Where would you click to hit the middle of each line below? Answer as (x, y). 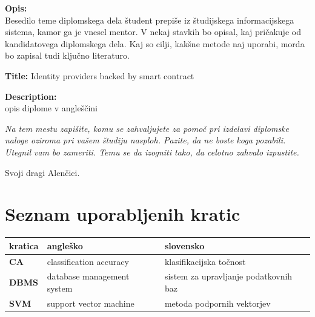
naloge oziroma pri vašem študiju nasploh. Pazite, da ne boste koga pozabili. (145, 140)
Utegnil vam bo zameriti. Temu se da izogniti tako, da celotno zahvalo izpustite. (152, 152)
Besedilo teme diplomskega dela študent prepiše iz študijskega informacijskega (150, 20)
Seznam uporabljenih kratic (123, 214)
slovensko (184, 245)
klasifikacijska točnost (205, 261)
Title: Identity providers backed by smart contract (100, 75)
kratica (24, 245)
